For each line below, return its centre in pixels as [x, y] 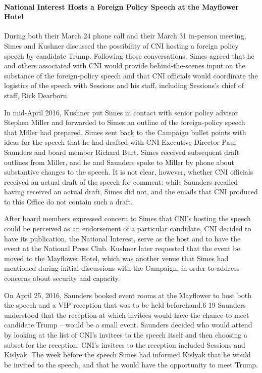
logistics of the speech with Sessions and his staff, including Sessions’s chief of [124, 85]
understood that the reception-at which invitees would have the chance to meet [127, 315]
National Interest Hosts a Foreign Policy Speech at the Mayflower [121, 6]
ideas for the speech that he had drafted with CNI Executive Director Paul [120, 142]
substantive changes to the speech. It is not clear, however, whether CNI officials [129, 172]
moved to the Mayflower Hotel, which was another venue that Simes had [116, 258]
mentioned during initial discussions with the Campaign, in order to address [122, 268]
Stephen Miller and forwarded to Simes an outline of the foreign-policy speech [125, 122]
